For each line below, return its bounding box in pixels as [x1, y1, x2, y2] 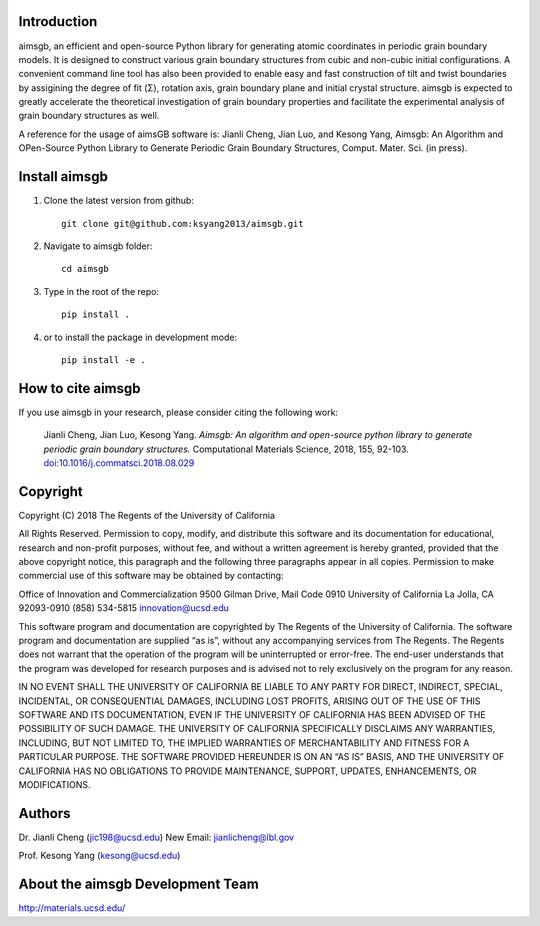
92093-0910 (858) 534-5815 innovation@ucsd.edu [18, 602, 230, 614]
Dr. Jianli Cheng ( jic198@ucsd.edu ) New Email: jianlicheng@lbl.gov [18, 831, 295, 843]
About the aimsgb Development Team [18, 876, 259, 893]
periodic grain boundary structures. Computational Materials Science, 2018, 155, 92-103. [43, 443, 409, 455]
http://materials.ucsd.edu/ [18, 902, 126, 914]
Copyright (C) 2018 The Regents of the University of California [18, 509, 275, 521]
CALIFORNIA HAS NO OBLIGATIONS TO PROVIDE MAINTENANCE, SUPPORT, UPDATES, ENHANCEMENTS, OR [18, 765, 477, 777]
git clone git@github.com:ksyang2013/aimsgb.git [61, 218, 304, 229]
